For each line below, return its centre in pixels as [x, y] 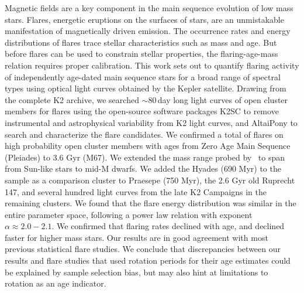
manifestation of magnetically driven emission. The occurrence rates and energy [148, 31]
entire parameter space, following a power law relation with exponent [129, 214]
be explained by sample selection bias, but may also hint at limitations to [137, 272]
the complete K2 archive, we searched [72, 99]
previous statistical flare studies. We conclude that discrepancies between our [143, 249]
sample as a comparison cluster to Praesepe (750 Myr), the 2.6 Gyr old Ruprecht [150, 180]
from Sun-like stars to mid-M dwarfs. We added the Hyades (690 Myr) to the [143, 168]
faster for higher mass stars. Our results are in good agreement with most [137, 237]
